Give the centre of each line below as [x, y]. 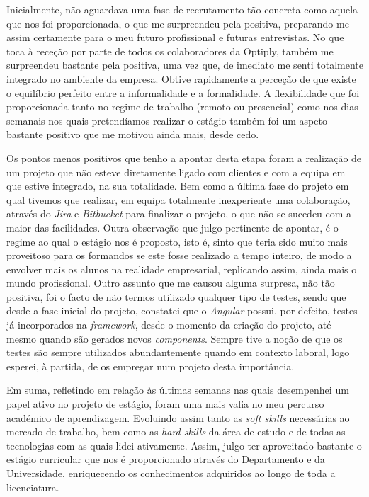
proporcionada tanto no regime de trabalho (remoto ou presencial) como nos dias [182, 107]
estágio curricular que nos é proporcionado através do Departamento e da [166, 459]
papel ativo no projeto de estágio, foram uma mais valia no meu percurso [165, 404]
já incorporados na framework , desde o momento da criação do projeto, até [169, 325]
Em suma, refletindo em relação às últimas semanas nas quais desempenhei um [178, 390]
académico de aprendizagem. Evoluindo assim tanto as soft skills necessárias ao [178, 417]
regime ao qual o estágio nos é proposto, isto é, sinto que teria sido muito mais [177, 241]
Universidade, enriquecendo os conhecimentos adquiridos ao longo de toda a [171, 473]
